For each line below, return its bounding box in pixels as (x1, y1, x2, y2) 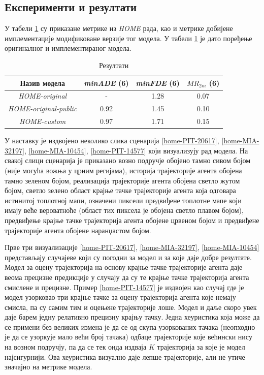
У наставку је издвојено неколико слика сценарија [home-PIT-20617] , (5, 135, 219, 146)
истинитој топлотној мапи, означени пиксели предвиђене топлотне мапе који (5, 195, 242, 205)
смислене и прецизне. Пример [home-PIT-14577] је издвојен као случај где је (5, 282, 244, 292)
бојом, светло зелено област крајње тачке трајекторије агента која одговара (5, 185, 236, 196)
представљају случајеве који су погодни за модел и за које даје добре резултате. (5, 252, 252, 262)
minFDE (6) (136, 77, 180, 88)
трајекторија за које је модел (157, 341, 245, 352)
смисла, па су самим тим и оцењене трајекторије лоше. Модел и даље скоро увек (5, 301, 257, 312)
